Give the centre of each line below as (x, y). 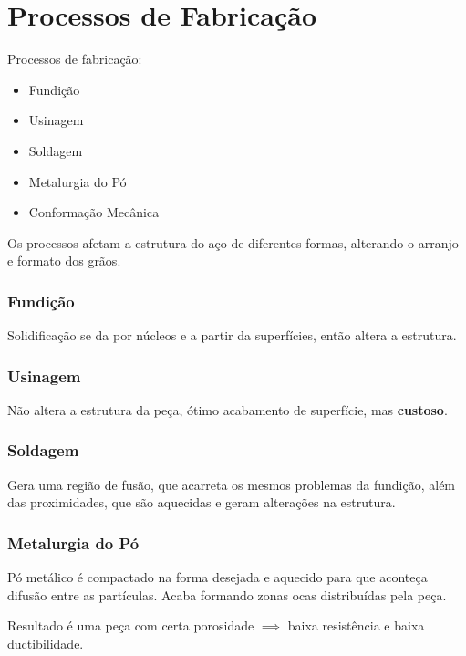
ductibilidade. (46, 643)
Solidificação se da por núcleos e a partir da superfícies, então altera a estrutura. (232, 335)
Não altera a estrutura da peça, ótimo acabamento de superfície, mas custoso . (228, 409)
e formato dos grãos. (64, 260)
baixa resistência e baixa (356, 625)
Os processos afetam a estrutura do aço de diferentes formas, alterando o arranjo (233, 242)
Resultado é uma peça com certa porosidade (131, 625)
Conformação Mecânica (94, 212)
